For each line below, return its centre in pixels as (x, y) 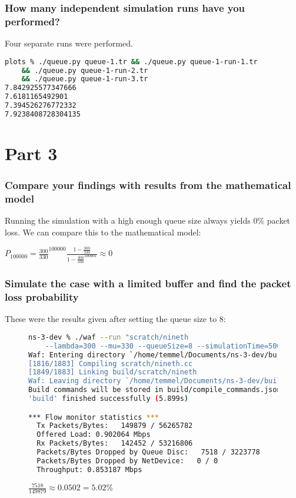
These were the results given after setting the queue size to (111, 319)
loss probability (42, 297)
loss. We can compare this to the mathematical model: (103, 232)
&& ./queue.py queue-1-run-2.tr (85, 70)
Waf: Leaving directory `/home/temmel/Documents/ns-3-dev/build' (159, 381)
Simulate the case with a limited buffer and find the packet (148, 283)
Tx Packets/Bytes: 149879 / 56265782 (115, 426)
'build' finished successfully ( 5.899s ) (109, 399)
